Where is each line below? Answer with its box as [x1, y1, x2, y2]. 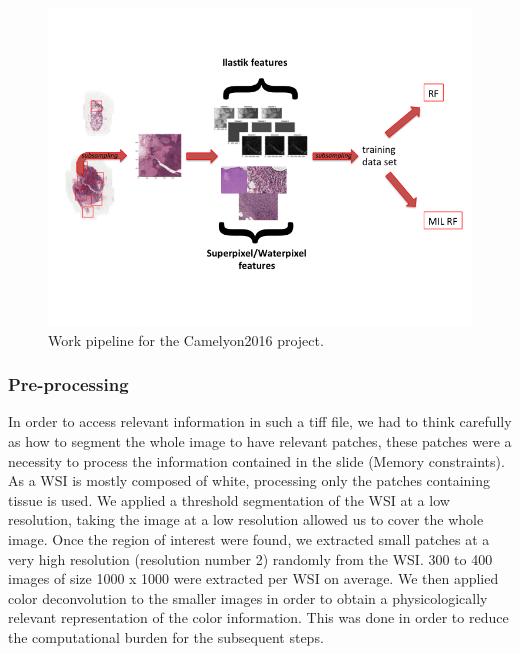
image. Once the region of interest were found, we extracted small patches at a [8, 528, 490, 549]
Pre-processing [8, 372, 129, 397]
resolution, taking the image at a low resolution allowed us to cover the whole [8, 509, 484, 530]
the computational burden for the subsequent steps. [8, 626, 324, 647]
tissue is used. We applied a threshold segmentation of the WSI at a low [8, 489, 450, 510]
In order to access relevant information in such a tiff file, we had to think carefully [8, 411, 512, 432]
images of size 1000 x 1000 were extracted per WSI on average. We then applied [8, 568, 499, 589]
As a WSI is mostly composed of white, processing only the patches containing [8, 470, 490, 491]
